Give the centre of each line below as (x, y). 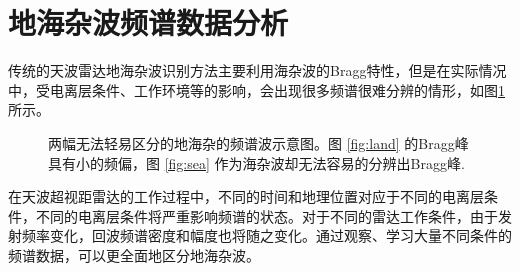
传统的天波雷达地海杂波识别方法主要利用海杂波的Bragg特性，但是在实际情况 (257, 70)
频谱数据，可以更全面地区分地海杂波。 (134, 254)
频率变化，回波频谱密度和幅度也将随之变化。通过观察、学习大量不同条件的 (266, 235)
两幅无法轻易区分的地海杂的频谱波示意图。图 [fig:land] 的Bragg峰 (258, 142)
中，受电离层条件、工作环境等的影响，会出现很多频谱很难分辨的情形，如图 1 (256, 89)
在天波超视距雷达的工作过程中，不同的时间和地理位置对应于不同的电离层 (246, 196)
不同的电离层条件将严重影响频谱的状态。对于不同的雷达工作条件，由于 (266, 215)
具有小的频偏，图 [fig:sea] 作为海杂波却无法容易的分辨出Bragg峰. (256, 162)
